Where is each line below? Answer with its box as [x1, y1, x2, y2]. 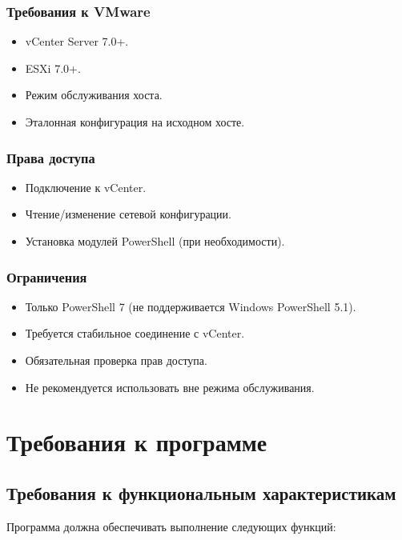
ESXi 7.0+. [25, 59, 81, 76]
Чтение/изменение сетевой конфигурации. [25, 206, 231, 222]
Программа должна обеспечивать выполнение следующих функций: [6, 518, 336, 534]
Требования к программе [6, 426, 267, 458]
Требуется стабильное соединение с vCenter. [25, 325, 245, 342]
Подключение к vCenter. [25, 178, 147, 195]
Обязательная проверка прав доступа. [25, 352, 207, 368]
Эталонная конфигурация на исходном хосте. [25, 114, 245, 130]
